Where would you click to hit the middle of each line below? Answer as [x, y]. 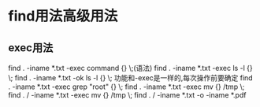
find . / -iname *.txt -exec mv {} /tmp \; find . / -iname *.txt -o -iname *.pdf [127, 95]
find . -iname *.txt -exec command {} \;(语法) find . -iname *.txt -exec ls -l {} [131, 68]
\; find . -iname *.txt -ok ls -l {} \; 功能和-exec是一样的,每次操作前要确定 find [131, 78]
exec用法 [31, 48]
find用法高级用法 [63, 16]
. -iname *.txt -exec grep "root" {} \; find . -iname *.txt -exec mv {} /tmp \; [126, 87]
